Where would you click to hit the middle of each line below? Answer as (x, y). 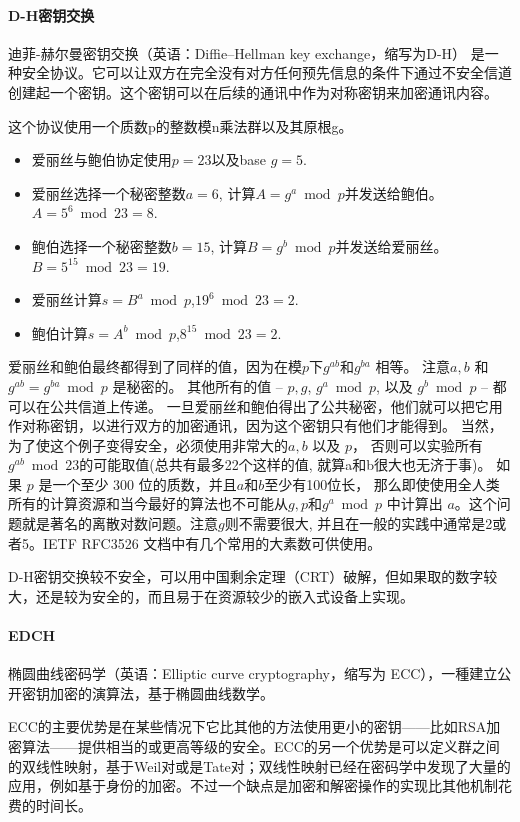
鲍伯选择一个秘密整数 (101, 245)
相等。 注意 (413, 366)
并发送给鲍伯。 (393, 192)
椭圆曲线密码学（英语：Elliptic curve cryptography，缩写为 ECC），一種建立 (253, 673)
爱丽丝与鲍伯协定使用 (101, 159)
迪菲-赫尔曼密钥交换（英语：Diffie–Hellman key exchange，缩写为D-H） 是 (246, 52)
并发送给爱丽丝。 (391, 245)
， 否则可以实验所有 (417, 444)
